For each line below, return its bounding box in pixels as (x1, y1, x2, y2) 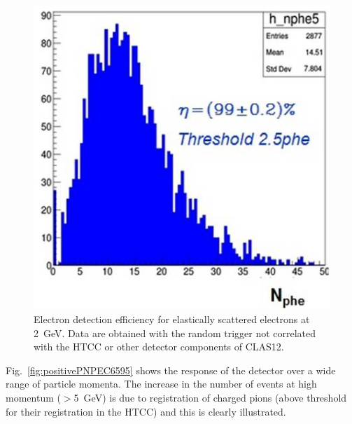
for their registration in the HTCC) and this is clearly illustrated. (6, 404, 286, 418)
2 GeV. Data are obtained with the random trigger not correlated (34, 325, 316, 340)
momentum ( (6, 390, 61, 404)
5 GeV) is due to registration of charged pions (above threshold (73, 390, 347, 404)
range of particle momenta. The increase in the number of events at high (6, 376, 317, 391)
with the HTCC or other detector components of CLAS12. (34, 339, 284, 354)
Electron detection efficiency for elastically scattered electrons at (34, 312, 310, 327)
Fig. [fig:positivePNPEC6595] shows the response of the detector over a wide (6, 362, 336, 377)
